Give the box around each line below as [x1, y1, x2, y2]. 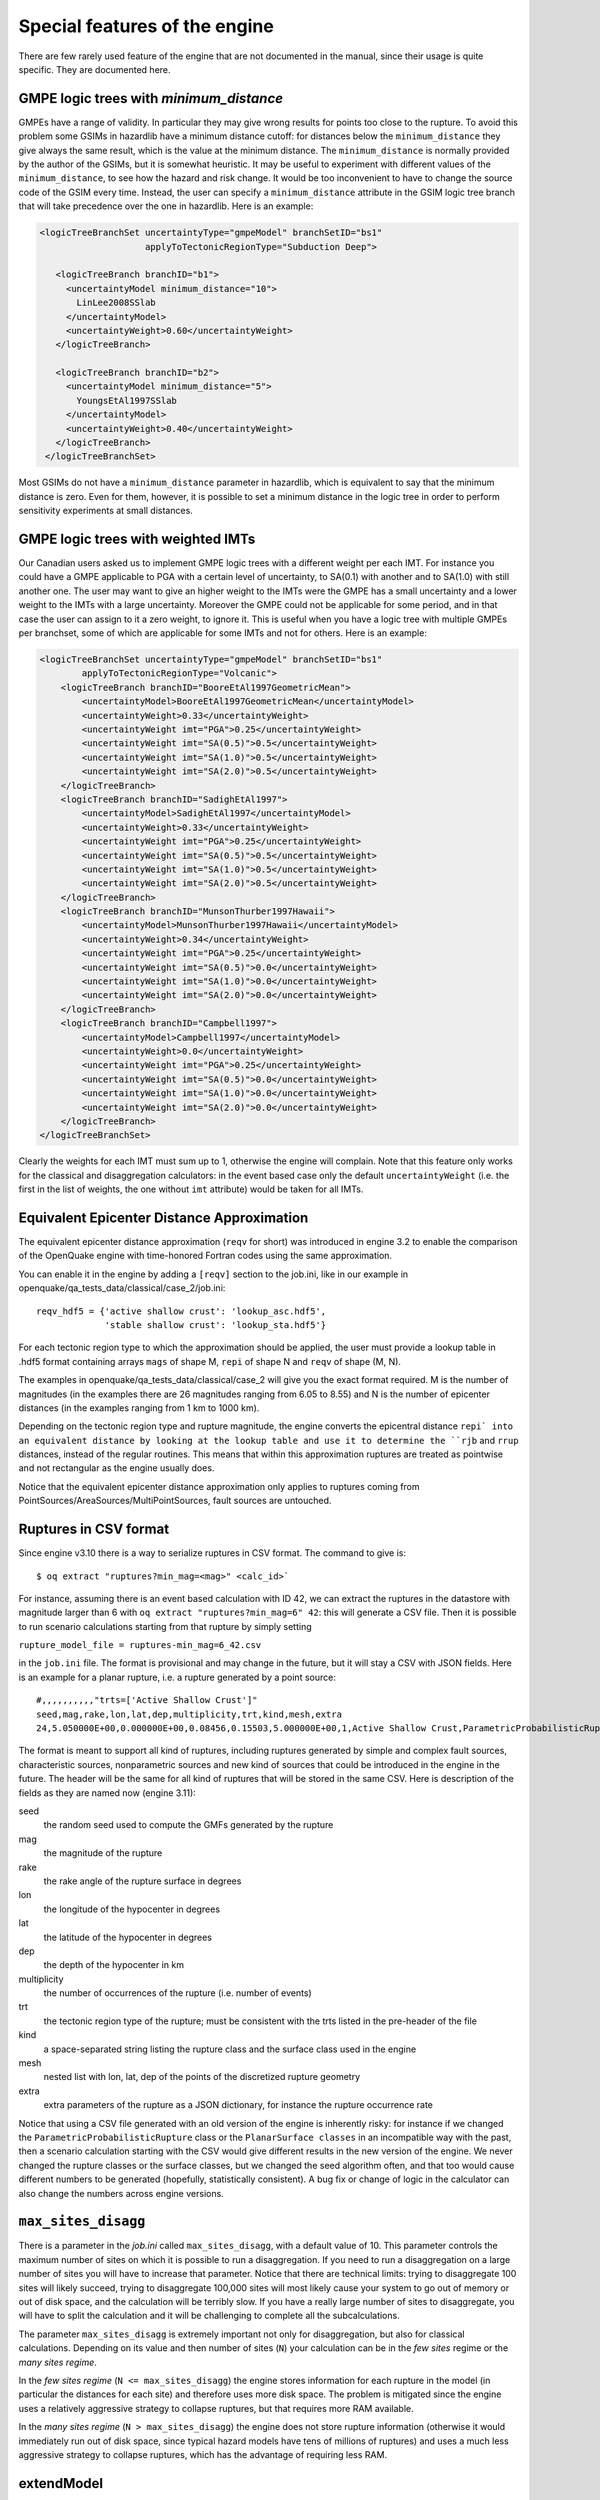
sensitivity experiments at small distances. [18, 505, 194, 517]
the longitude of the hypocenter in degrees [43, 1903, 220, 1915]
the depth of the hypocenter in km [43, 1959, 185, 1971]
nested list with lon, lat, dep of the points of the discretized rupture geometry [43, 2071, 361, 2083]
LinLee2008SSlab [76, 297, 157, 309]
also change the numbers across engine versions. [18, 2187, 224, 2199]
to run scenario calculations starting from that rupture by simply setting [18, 1620, 312, 1632]
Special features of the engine [18, 15, 274, 37]
